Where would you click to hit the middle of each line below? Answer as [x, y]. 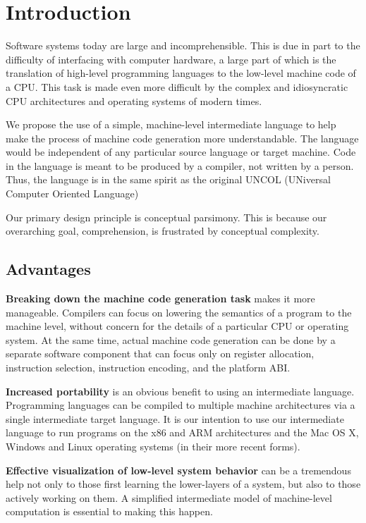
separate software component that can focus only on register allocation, [160, 353]
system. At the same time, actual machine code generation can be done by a [171, 339]
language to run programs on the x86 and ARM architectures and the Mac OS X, [182, 432]
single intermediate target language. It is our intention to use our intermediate [175, 418]
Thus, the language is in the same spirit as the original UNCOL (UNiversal [168, 179]
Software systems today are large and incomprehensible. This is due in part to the [183, 45]
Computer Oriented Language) [72, 193]
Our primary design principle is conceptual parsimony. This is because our [166, 217]
